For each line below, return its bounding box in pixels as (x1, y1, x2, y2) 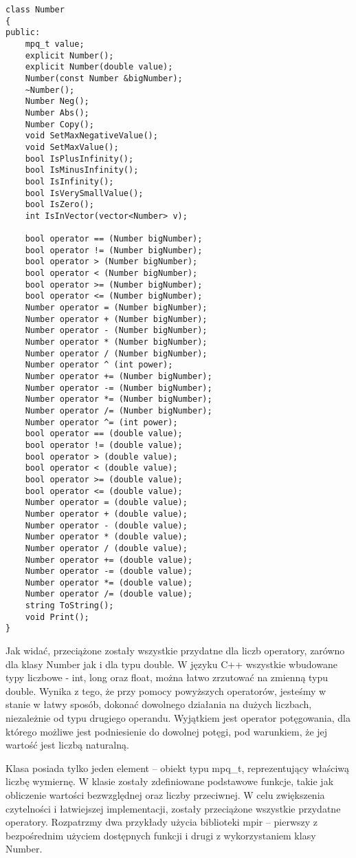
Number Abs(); (25, 107, 89, 118)
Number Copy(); (25, 119, 94, 129)
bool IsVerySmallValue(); (25, 188, 144, 198)
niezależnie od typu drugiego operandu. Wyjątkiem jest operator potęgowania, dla (5, 711, 351, 725)
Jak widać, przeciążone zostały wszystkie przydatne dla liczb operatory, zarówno (5, 643, 345, 658)
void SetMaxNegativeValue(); (25, 131, 158, 141)
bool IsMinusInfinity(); (25, 165, 139, 175)
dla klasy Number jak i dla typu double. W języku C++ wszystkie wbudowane (5, 656, 337, 671)
